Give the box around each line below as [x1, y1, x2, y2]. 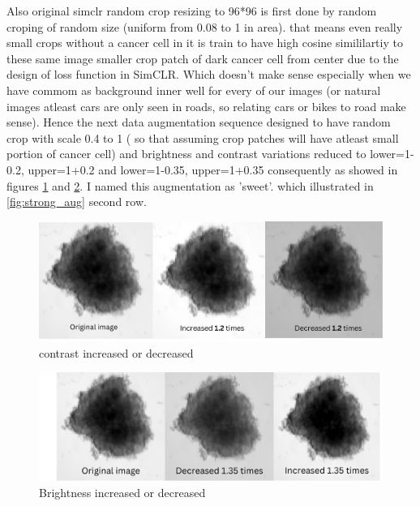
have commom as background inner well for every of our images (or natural [6, 81, 381, 98]
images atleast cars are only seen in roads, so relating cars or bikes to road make [6, 97, 406, 114]
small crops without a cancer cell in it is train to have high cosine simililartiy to [6, 34, 403, 51]
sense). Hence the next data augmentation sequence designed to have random [6, 114, 391, 131]
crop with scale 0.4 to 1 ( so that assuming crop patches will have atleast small [6, 129, 399, 146]
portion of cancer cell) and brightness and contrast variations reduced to [6, 145, 366, 162]
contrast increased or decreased [39, 344, 194, 361]
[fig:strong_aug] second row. [6, 193, 147, 210]
